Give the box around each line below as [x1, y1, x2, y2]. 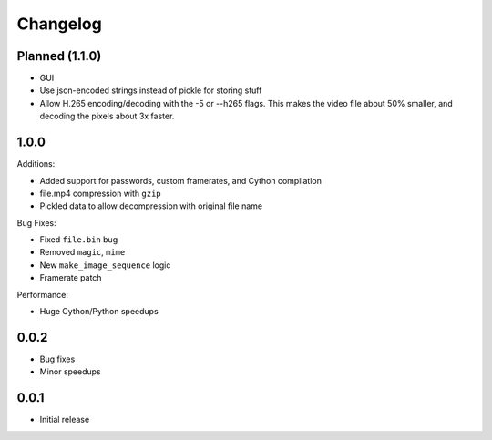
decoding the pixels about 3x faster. [39, 110, 175, 122]
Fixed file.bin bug [39, 234, 118, 245]
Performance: [16, 289, 68, 300]
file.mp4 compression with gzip [39, 188, 161, 199]
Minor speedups [39, 366, 102, 377]
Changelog [16, 14, 102, 34]
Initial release [39, 414, 90, 425]
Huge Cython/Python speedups [39, 306, 159, 317]
